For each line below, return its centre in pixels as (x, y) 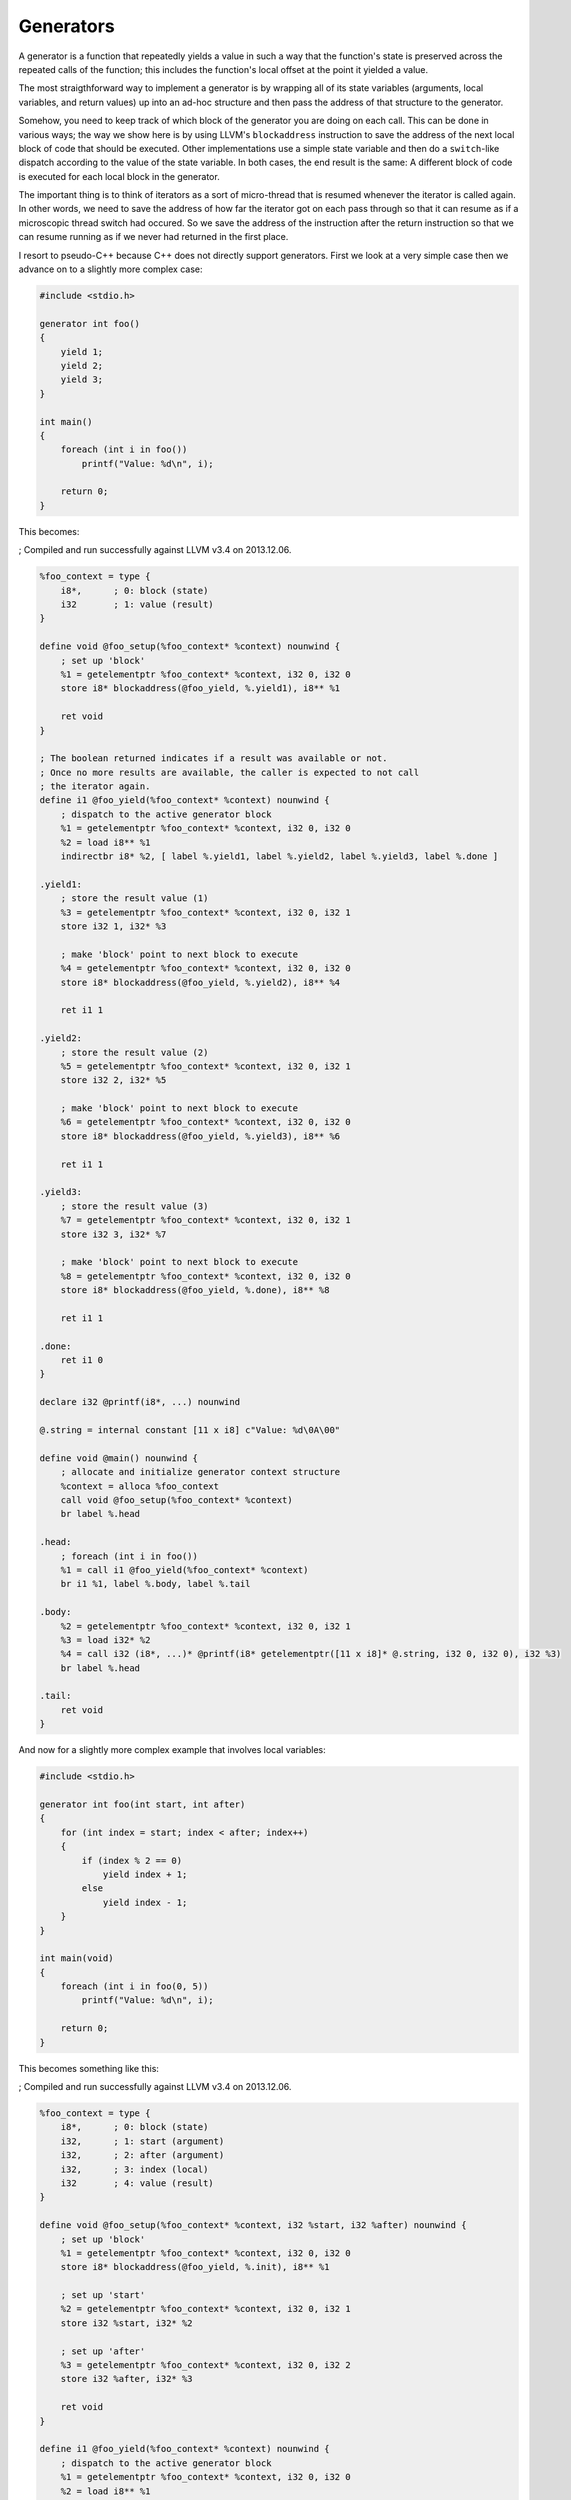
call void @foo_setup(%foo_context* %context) (177, 1500)
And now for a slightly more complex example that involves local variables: (172, 1750)
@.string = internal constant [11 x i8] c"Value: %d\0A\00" (190, 1430)
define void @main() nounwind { (119, 1458)
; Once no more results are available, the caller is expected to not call (229, 772)
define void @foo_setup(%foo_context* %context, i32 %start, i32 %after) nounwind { (253, 2225)
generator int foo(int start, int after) (142, 1804)
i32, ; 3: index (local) (134, 2169)
